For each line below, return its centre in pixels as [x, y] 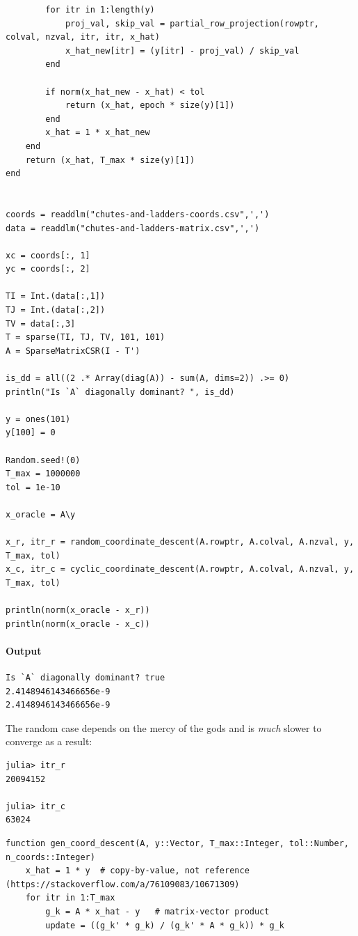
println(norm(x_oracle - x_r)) [78, 610]
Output [24, 650]
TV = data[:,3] [41, 323]
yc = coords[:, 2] [48, 269]
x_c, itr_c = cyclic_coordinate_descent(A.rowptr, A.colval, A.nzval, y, [180, 569]
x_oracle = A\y [41, 514]
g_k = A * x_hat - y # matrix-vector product [157, 912]
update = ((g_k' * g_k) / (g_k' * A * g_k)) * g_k [165, 925]
